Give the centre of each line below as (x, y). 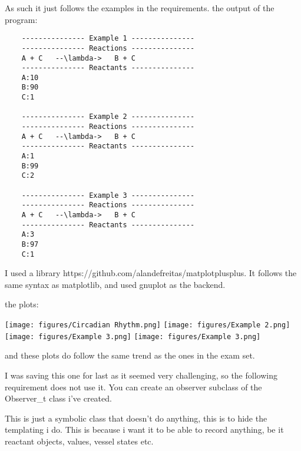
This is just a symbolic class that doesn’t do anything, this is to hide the (136, 418)
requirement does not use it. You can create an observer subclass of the (133, 387)
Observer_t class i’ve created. (58, 398)
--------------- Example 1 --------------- (108, 39)
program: (21, 19)
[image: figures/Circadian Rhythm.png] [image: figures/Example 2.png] (148, 325)
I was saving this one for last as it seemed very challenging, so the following (141, 375)
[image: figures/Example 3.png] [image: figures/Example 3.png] (133, 336)
